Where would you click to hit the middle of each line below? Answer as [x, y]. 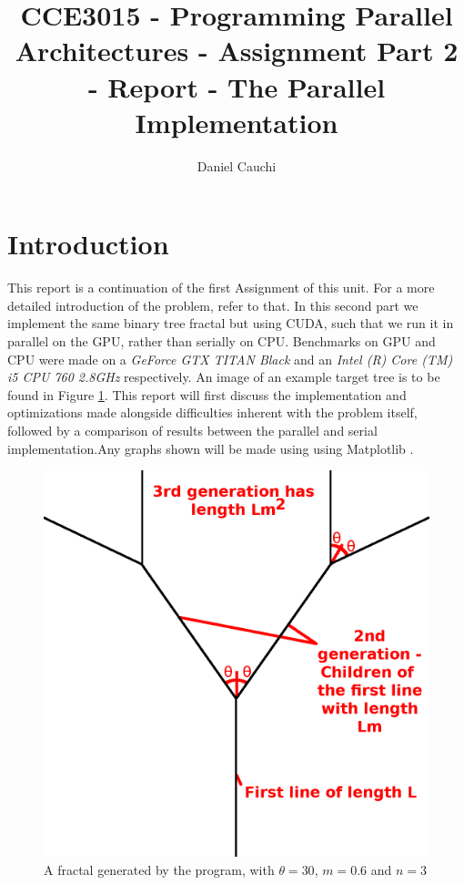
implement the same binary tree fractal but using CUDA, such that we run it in [231, 323]
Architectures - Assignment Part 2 [237, 51]
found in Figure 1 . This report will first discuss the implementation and [207, 394]
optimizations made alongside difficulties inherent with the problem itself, [212, 412]
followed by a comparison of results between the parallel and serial [192, 430]
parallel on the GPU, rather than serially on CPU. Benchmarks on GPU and [222, 341]
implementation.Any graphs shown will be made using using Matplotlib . [211, 448]
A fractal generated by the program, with [159, 869]
